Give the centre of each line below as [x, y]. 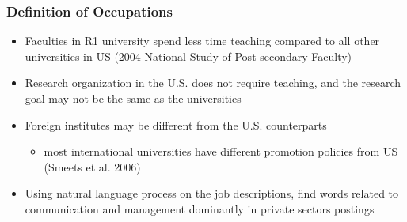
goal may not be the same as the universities [133, 98]
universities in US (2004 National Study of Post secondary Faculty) [188, 56]
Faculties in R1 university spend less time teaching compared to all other [202, 41]
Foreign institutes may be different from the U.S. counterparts [176, 124]
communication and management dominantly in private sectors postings [200, 208]
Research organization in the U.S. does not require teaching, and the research [213, 83]
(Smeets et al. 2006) [92, 166]
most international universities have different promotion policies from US [221, 151]
